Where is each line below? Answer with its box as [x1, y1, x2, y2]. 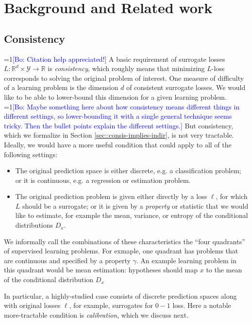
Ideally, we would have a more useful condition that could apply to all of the [4, 139, 232, 149]
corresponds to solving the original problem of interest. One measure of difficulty [4, 72, 244, 83]
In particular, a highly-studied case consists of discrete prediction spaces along [4, 290, 237, 301]
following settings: [4, 149, 57, 159]
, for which [216, 191, 248, 201]
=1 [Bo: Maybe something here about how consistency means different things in [4, 101, 240, 111]
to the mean [206, 265, 242, 275]
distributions [15, 220, 53, 230]
